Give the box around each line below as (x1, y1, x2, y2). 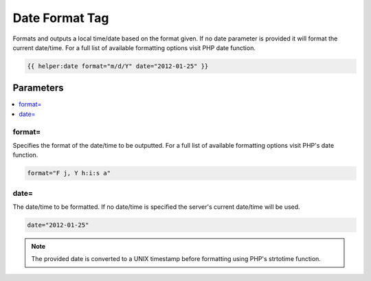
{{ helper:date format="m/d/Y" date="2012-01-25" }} (27, 62, 209, 70)
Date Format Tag (12, 10, 109, 25)
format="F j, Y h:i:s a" (27, 169, 111, 177)
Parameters (12, 82, 64, 94)
